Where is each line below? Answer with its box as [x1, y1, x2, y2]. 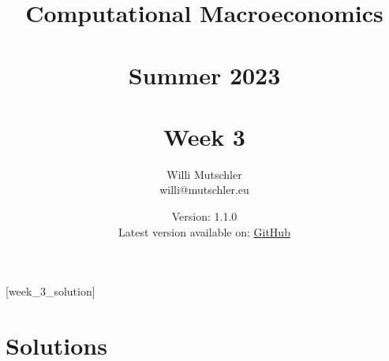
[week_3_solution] [6, 283, 95, 300]
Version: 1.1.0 [171, 208, 238, 225]
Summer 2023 [128, 58, 281, 91]
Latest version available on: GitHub [118, 223, 290, 240]
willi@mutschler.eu [159, 181, 249, 198]
